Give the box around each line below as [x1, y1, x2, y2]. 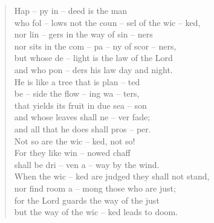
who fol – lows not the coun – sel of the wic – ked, [14, 16, 201, 28]
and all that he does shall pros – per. [14, 122, 151, 135]
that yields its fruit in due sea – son [14, 99, 147, 111]
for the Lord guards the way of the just [14, 193, 160, 206]
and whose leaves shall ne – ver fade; [14, 111, 151, 123]
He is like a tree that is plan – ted [14, 75, 140, 88]
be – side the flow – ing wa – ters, [14, 87, 140, 100]
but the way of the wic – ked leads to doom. [14, 205, 178, 218]
